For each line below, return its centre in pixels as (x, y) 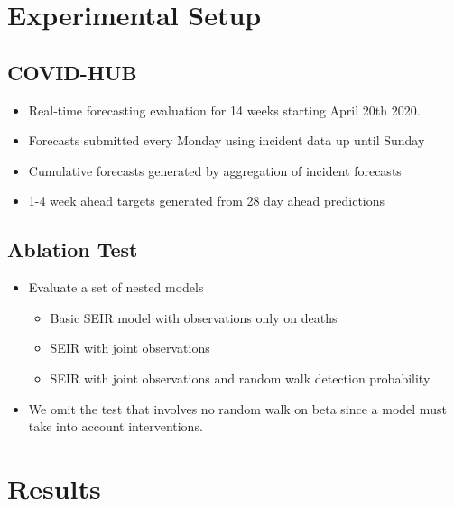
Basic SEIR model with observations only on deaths (194, 317)
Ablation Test (73, 249)
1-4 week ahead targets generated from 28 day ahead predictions (207, 201)
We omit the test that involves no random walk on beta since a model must (237, 408)
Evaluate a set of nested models (116, 287)
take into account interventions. (116, 426)
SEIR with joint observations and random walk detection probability (240, 378)
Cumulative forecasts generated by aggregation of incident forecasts (215, 170)
